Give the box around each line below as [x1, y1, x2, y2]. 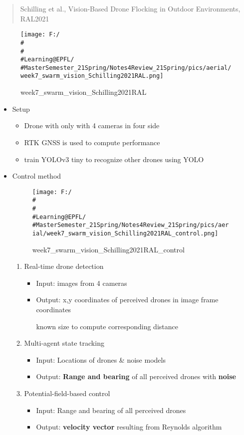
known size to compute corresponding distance [36, 321, 178, 331]
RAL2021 [20, 13, 49, 23]
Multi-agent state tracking [24, 338, 104, 348]
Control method [12, 171, 61, 181]
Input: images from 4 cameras [36, 277, 127, 288]
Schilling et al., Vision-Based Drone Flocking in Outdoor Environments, [20, 3, 241, 13]
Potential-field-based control [24, 388, 110, 398]
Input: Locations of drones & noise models [36, 354, 166, 365]
